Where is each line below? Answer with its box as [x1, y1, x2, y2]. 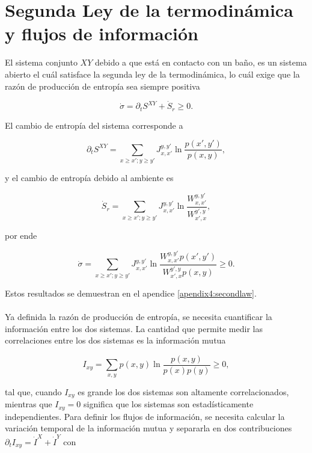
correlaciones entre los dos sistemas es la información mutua [5, 334, 226, 347]
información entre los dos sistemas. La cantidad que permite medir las [5, 322, 263, 334]
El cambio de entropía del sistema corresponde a [5, 119, 183, 131]
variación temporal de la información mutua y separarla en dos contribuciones [5, 422, 292, 434]
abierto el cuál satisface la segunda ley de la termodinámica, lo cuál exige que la [5, 67, 300, 80]
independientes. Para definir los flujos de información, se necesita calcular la [5, 410, 285, 422]
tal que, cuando [5, 385, 62, 398]
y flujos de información [5, 21, 198, 46]
